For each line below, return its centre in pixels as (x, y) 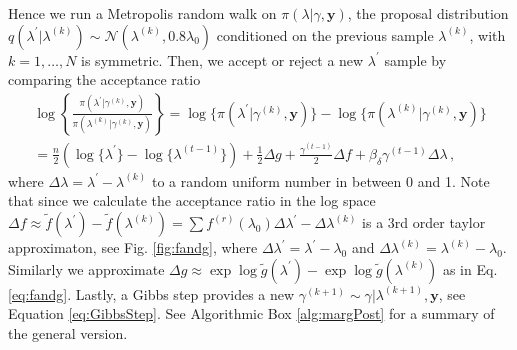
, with (487, 34)
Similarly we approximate (86, 268)
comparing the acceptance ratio (104, 79)
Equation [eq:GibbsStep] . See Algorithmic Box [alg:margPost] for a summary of (251, 313)
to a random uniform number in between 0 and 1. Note (320, 180)
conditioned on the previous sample (325, 34)
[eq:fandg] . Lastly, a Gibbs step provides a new (151, 293)
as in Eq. (470, 268)
